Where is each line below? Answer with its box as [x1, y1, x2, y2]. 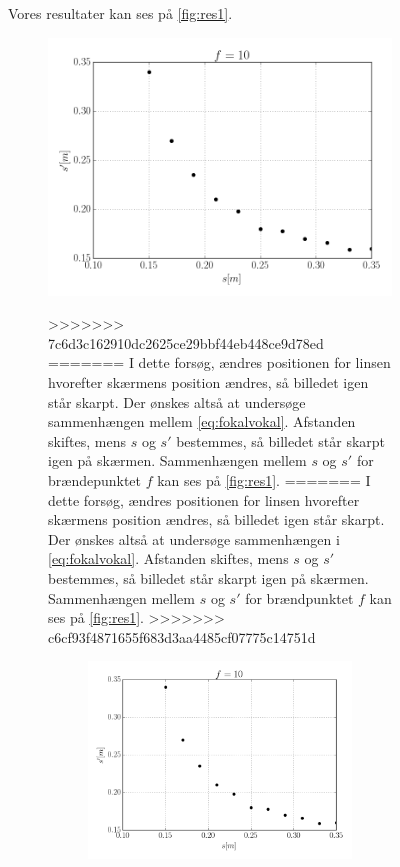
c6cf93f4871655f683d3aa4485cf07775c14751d [48, 626, 316, 647]
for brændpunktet [245, 587, 354, 608]
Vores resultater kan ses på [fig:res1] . [8, 3, 233, 23]
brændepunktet [48, 469, 142, 490]
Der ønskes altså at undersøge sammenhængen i [48, 528, 340, 549]
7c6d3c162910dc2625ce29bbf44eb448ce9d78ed [48, 332, 324, 353]
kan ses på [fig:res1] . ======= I [157, 469, 371, 490]
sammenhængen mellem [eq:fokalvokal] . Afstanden [48, 411, 356, 432]
